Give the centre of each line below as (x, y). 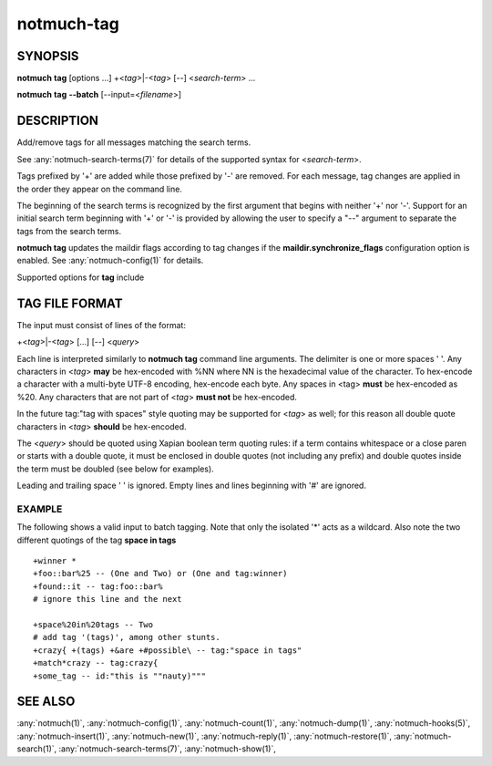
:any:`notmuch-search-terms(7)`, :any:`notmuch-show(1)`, (168, 749)
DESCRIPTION (58, 121)
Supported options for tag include (81, 277)
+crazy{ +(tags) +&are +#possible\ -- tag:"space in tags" (168, 650)
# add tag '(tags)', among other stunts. (127, 637)
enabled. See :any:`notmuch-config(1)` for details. (110, 261)
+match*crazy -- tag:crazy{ (96, 663)
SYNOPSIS (48, 56)
